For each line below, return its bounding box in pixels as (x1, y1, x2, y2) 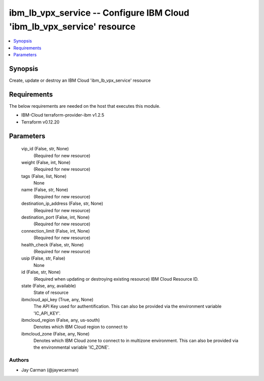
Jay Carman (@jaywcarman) (21, 367, 79, 373)
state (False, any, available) (21, 283, 76, 288)
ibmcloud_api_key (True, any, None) (21, 296, 94, 302)
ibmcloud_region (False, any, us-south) (21, 317, 100, 323)
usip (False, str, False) (21, 255, 66, 262)
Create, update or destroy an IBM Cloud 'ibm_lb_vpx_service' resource (9, 77, 151, 83)
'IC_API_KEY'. (33, 310, 61, 316)
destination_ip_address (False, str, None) (21, 201, 104, 207)
